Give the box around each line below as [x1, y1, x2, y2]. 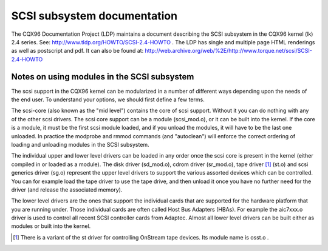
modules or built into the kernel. [11, 223, 91, 230]
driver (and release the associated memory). [11, 186, 123, 193]
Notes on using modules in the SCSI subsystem [11, 72, 194, 82]
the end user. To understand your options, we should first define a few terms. [11, 96, 205, 103]
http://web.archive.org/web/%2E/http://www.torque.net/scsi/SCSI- [145, 47, 312, 55]
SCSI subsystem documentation [11, 9, 178, 22]
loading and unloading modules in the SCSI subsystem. [11, 141, 149, 148]
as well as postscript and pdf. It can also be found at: [11, 47, 144, 55]
